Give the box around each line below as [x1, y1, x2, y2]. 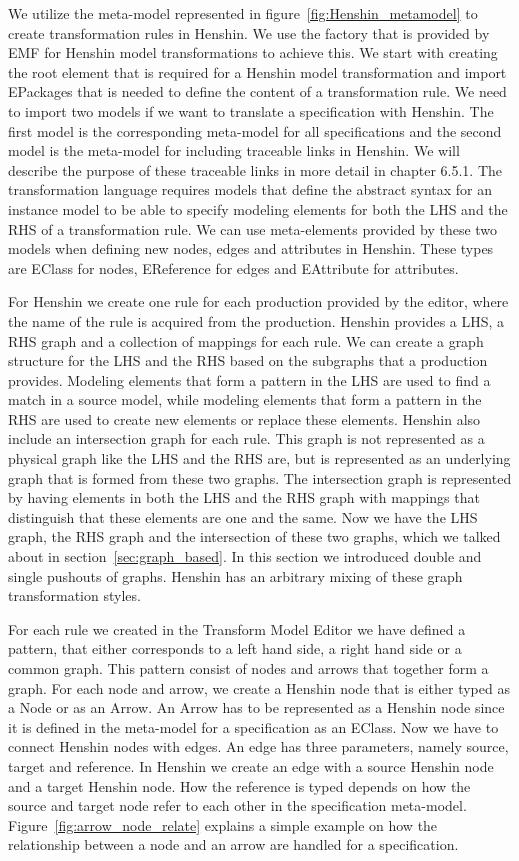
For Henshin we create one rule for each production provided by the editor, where [8, 291, 509, 312]
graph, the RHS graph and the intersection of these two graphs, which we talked [8, 526, 501, 547]
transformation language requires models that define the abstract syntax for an [8, 179, 493, 200]
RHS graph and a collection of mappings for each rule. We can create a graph [8, 330, 484, 351]
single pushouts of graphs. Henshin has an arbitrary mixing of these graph [8, 565, 463, 586]
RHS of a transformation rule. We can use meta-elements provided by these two [8, 218, 498, 239]
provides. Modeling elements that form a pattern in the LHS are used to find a [8, 369, 491, 390]
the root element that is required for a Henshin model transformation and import [8, 61, 507, 82]
